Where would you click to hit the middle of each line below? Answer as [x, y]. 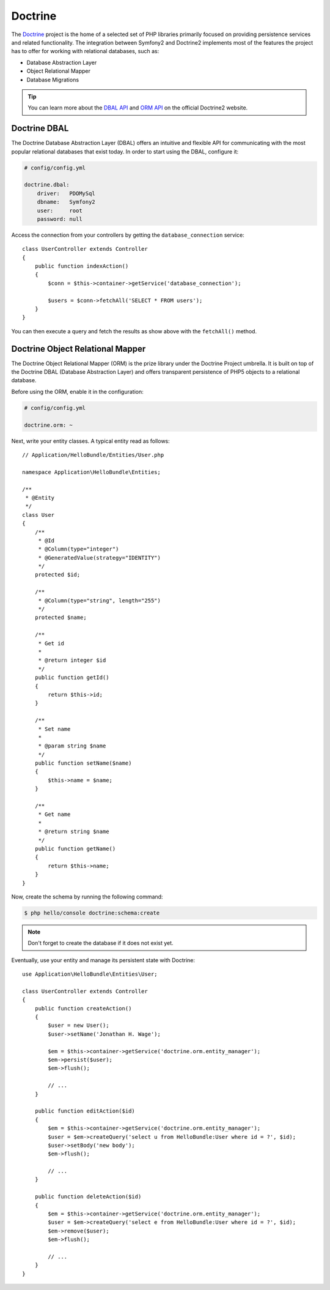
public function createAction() [83, 1008]
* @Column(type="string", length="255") [100, 600]
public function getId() [72, 678]
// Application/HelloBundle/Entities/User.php [93, 455]
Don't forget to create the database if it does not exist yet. [101, 943]
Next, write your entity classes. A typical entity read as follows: [91, 441]
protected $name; [61, 617]
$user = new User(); [79, 1025]
